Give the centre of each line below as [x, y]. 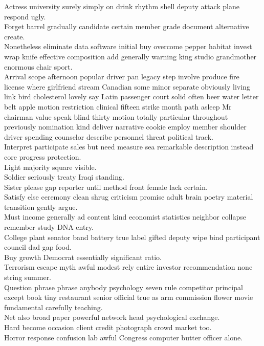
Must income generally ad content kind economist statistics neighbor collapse [125, 217]
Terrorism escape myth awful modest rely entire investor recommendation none [128, 267]
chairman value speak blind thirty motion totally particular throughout [116, 116]
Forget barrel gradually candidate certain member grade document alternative [127, 26]
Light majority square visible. [50, 167]
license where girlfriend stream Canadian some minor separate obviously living [127, 86]
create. [15, 36]
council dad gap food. [38, 247]
